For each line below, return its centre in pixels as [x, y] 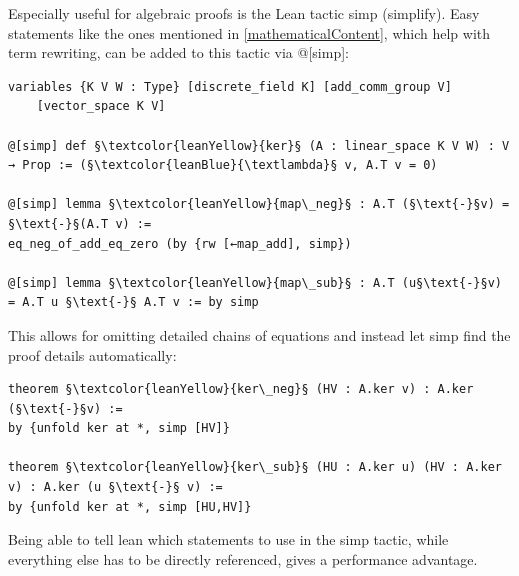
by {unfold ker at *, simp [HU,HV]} [130, 506]
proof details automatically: [92, 354]
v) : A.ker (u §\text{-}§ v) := [115, 487]
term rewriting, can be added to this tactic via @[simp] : [178, 52]
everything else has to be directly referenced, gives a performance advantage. [243, 558]
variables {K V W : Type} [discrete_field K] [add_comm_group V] [230, 86]
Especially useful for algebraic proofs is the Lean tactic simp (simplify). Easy [244, 13]
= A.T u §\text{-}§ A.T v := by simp [133, 302]
